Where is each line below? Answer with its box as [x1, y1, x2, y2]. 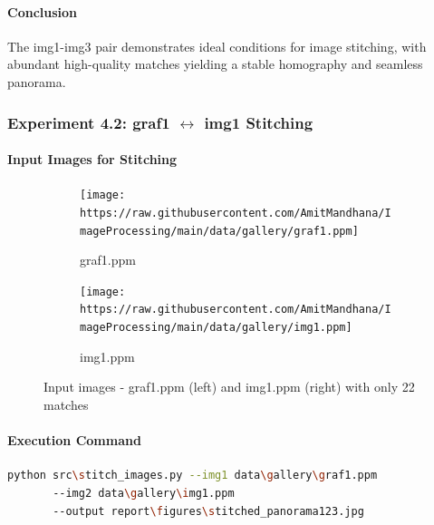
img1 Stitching [204, 111, 313, 133]
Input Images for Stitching [7, 150, 178, 169]
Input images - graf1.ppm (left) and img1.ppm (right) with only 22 [43, 377, 415, 396]
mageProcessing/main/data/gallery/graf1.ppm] [80, 224, 359, 238]
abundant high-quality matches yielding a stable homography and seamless [7, 54, 423, 73]
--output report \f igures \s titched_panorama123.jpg [53, 504, 364, 518]
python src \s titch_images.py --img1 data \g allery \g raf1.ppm [7, 469, 378, 482]
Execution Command [7, 431, 141, 450]
